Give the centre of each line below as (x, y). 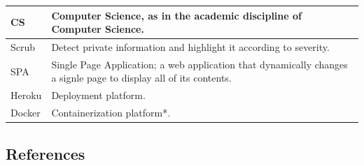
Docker (26, 113)
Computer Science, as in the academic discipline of (176, 15)
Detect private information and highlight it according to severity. (190, 46)
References (45, 153)
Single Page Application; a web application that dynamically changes (199, 64)
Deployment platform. (98, 95)
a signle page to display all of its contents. (141, 78)
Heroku (26, 95)
